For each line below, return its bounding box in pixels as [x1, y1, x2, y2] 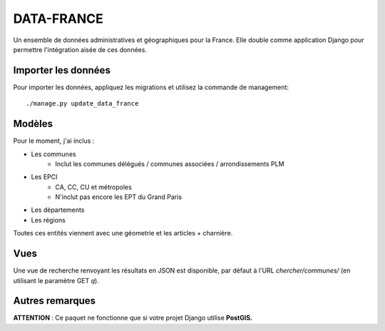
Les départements [31, 205, 85, 214]
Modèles [13, 118, 53, 130]
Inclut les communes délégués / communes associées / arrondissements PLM [55, 159, 284, 168]
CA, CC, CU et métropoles [55, 183, 132, 191]
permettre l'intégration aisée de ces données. [13, 45, 148, 54]
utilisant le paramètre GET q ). [13, 276, 99, 285]
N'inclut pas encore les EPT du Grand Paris [55, 193, 182, 201]
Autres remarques [13, 295, 96, 307]
